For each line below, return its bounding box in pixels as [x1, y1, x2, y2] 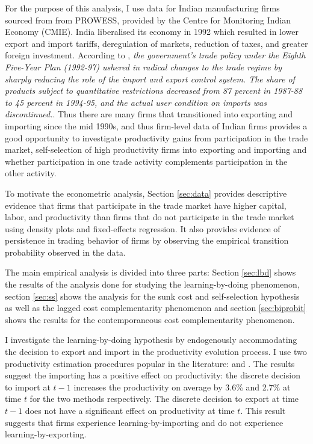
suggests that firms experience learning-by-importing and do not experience [5, 416, 284, 428]
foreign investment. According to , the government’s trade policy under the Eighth [5, 49, 306, 61]
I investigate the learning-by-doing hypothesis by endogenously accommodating [5, 333, 297, 346]
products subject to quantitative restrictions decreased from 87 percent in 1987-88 [5, 84, 303, 97]
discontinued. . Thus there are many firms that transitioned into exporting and [5, 108, 293, 120]
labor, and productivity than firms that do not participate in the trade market [5, 211, 294, 223]
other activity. [5, 167, 57, 179]
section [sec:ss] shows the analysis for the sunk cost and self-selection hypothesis [5, 289, 300, 302]
